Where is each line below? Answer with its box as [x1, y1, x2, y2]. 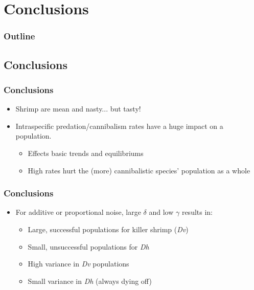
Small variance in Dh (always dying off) [28, 275, 152, 286]
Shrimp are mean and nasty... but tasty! [15, 103, 141, 114]
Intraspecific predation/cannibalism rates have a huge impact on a [15, 120, 223, 131]
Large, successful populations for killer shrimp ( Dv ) [28, 224, 189, 234]
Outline [4, 30, 35, 42]
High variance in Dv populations [28, 258, 129, 269]
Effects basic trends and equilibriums [28, 148, 144, 158]
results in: [181, 207, 213, 217]
